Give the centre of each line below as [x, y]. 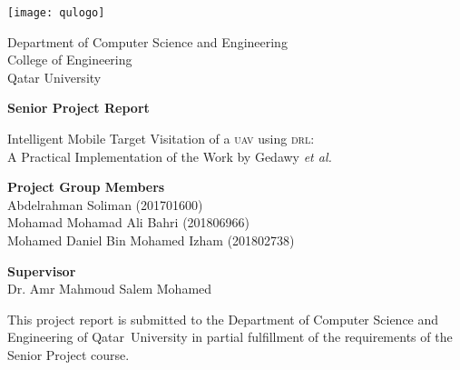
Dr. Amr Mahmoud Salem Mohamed [110, 289]
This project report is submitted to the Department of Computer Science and [223, 319]
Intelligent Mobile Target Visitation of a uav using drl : [161, 139]
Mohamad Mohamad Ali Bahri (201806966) [129, 222]
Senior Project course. [69, 354]
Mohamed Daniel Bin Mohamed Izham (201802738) [151, 240]
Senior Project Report [78, 108]
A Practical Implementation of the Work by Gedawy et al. [170, 156]
